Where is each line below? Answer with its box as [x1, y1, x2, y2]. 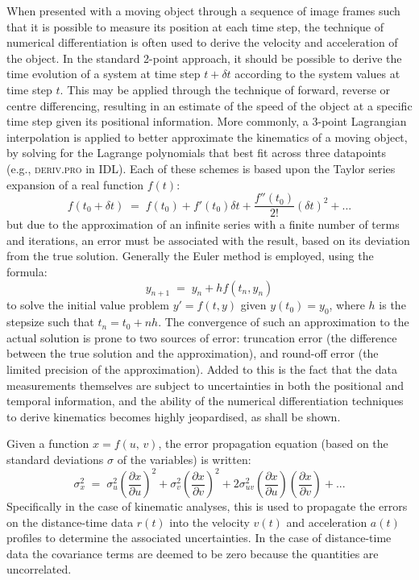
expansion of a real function [6, 176, 144, 193]
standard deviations [6, 450, 104, 467]
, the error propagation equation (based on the [158, 435, 388, 452]
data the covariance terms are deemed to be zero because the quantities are [6, 545, 379, 561]
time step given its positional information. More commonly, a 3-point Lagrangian [6, 113, 407, 130]
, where [329, 296, 365, 313]
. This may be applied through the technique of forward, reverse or [60, 81, 391, 97]
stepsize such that [6, 313, 94, 330]
